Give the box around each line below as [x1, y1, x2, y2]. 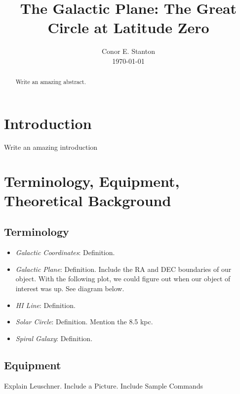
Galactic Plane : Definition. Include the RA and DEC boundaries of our [15, 263, 232, 274]
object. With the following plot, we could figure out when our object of [15, 273, 231, 284]
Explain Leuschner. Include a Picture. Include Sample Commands [4, 380, 203, 391]
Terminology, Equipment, [4, 171, 180, 191]
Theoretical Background [4, 190, 171, 210]
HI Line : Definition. [15, 300, 76, 310]
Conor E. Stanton [102, 46, 155, 56]
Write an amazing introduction [4, 141, 98, 152]
